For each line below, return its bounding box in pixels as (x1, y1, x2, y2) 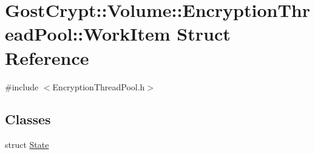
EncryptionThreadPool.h (52, 80, 145, 93)
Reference (5, 45, 89, 70)
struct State (5, 138, 49, 151)
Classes (5, 110, 51, 129)
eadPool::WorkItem (5, 21, 171, 46)
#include (5, 80, 39, 93)
